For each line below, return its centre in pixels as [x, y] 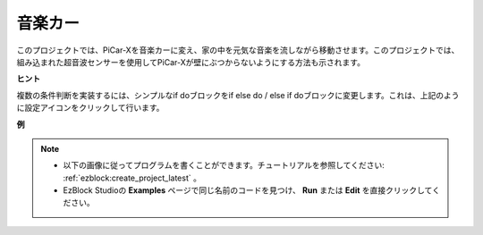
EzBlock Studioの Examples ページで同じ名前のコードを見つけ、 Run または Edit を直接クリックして [248, 190]
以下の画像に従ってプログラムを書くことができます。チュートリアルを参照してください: [224, 165]
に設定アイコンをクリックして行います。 [90, 108]
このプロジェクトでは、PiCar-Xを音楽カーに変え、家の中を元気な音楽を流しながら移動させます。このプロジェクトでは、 [238, 50]
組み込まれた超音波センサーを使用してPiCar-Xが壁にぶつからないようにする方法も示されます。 [191, 62]
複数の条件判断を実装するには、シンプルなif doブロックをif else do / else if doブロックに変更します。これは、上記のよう [238, 95]
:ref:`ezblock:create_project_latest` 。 [132, 178]
